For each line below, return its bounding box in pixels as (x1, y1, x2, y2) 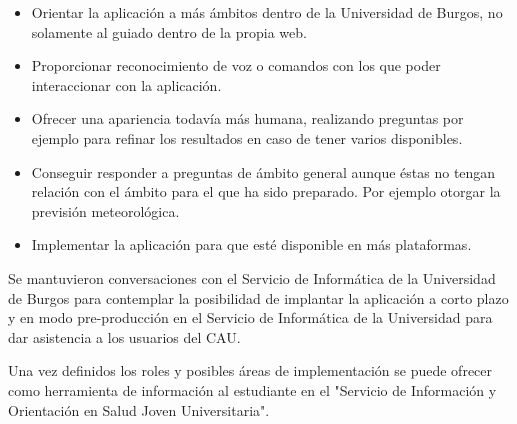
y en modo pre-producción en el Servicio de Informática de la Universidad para (8, 307, 493, 328)
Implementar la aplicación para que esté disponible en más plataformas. (31, 234, 472, 255)
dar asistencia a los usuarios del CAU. (8, 326, 241, 347)
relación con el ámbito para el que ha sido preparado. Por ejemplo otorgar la (31, 181, 501, 202)
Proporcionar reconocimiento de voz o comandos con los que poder (31, 55, 441, 76)
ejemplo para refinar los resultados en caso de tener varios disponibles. (31, 127, 463, 148)
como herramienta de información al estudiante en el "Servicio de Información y (8, 379, 497, 400)
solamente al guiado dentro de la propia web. (31, 21, 307, 42)
